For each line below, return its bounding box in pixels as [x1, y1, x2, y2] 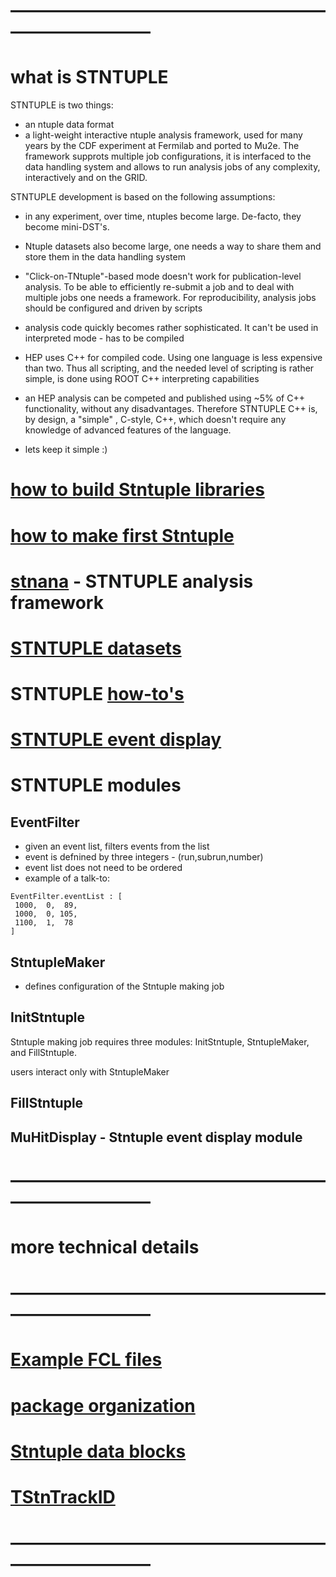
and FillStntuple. [10, 1046, 77, 1058]
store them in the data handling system [24, 251, 186, 263]
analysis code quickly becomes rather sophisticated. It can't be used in [24, 322, 319, 334]
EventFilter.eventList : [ [10, 892, 123, 902]
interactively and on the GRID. [24, 172, 148, 184]
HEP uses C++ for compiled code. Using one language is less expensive [24, 352, 323, 364]
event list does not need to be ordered [24, 862, 183, 874]
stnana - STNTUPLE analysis [10, 570, 254, 593]
